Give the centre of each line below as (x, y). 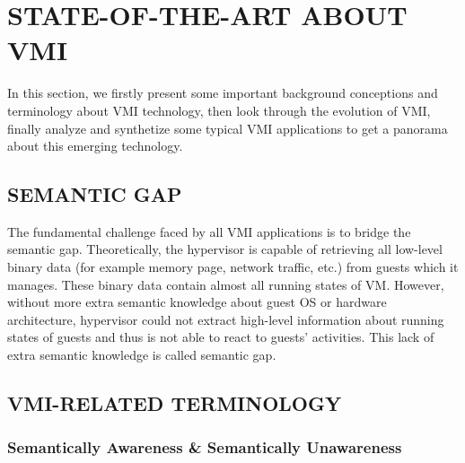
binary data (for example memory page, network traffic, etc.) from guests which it (233, 267)
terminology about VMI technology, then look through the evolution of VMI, (219, 110)
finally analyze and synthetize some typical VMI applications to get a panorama (228, 128)
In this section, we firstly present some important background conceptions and (223, 93)
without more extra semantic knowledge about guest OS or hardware (197, 302)
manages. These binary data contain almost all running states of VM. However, (226, 284)
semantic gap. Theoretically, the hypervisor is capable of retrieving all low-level (225, 249)
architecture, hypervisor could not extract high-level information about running (226, 319)
